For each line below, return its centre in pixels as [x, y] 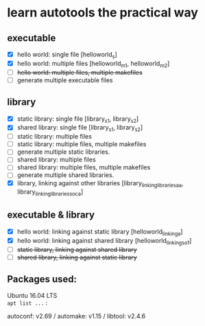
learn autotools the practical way [103, 13]
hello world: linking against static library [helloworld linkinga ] [100, 232]
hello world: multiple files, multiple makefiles [80, 72]
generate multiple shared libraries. [65, 175]
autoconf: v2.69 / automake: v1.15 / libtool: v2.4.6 [76, 316]
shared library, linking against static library [77, 257]
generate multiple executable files [65, 80]
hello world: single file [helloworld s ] [67, 55]
